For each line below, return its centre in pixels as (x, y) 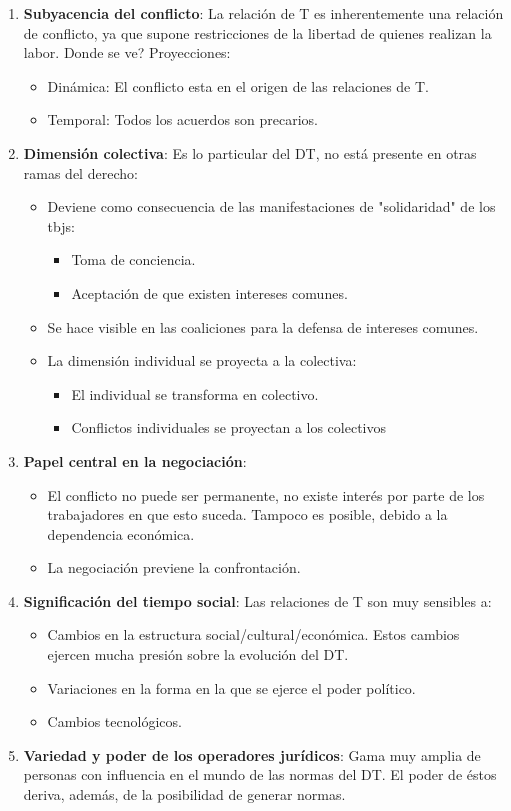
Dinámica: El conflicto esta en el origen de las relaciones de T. (238, 85)
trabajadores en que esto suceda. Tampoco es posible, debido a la (247, 514)
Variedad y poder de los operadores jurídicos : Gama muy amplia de (252, 754)
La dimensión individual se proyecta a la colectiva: (202, 360)
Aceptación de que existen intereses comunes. (209, 292)
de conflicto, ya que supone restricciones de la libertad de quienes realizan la (257, 32)
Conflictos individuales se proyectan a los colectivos (229, 427)
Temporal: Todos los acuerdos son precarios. (183, 119)
